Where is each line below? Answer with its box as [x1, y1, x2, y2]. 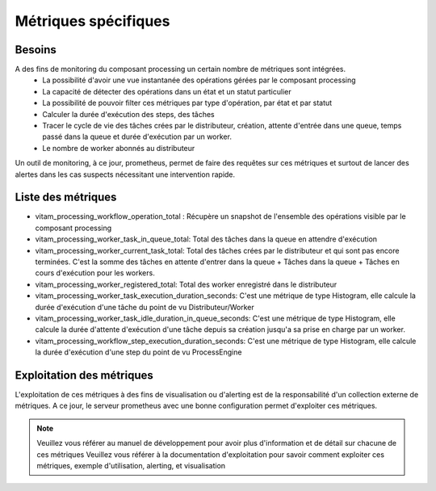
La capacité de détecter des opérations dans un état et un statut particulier [42, 86, 291, 96]
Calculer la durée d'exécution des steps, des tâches [42, 109, 215, 119]
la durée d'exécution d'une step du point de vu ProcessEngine [35, 347, 242, 357]
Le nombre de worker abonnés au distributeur [42, 143, 195, 153]
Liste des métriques [15, 191, 117, 204]
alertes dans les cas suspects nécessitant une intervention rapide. [15, 170, 236, 179]
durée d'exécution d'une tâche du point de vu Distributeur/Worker [35, 302, 254, 312]
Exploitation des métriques [15, 368, 153, 382]
